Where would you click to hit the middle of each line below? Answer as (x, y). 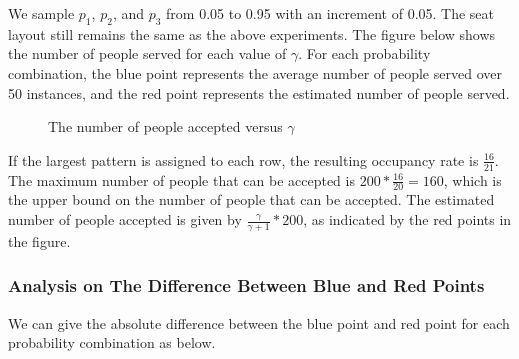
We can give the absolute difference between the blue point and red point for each (259, 322)
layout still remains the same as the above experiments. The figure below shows (252, 33)
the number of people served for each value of (147, 53)
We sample (41, 13)
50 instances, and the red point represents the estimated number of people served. (259, 92)
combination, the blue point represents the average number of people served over (255, 72)
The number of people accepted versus (165, 126)
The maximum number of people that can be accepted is (181, 179)
